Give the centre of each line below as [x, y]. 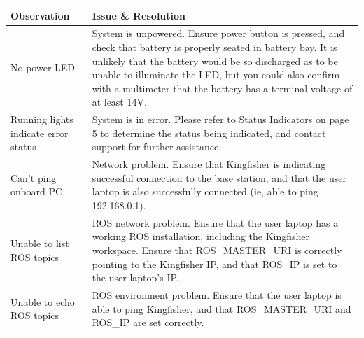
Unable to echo [43, 301]
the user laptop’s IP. [135, 277]
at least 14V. [119, 102]
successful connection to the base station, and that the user [219, 177]
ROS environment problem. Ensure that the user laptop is [217, 295]
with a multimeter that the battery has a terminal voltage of [222, 88]
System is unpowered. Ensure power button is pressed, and [218, 33]
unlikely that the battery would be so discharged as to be [215, 61]
